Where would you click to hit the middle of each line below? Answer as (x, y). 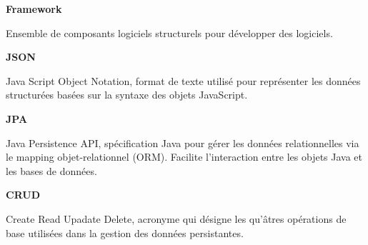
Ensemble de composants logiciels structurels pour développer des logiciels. (169, 32)
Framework (34, 9)
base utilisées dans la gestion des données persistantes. (125, 232)
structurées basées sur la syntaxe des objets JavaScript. (127, 95)
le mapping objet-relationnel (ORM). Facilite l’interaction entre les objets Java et (184, 157)
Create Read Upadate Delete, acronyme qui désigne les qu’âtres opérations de (176, 218)
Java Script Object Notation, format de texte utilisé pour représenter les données (183, 80)
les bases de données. (51, 170)
